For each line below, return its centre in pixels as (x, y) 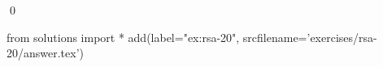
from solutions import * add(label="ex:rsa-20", (123, 37)
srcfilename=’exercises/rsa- (310, 37)
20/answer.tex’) (46, 53)
